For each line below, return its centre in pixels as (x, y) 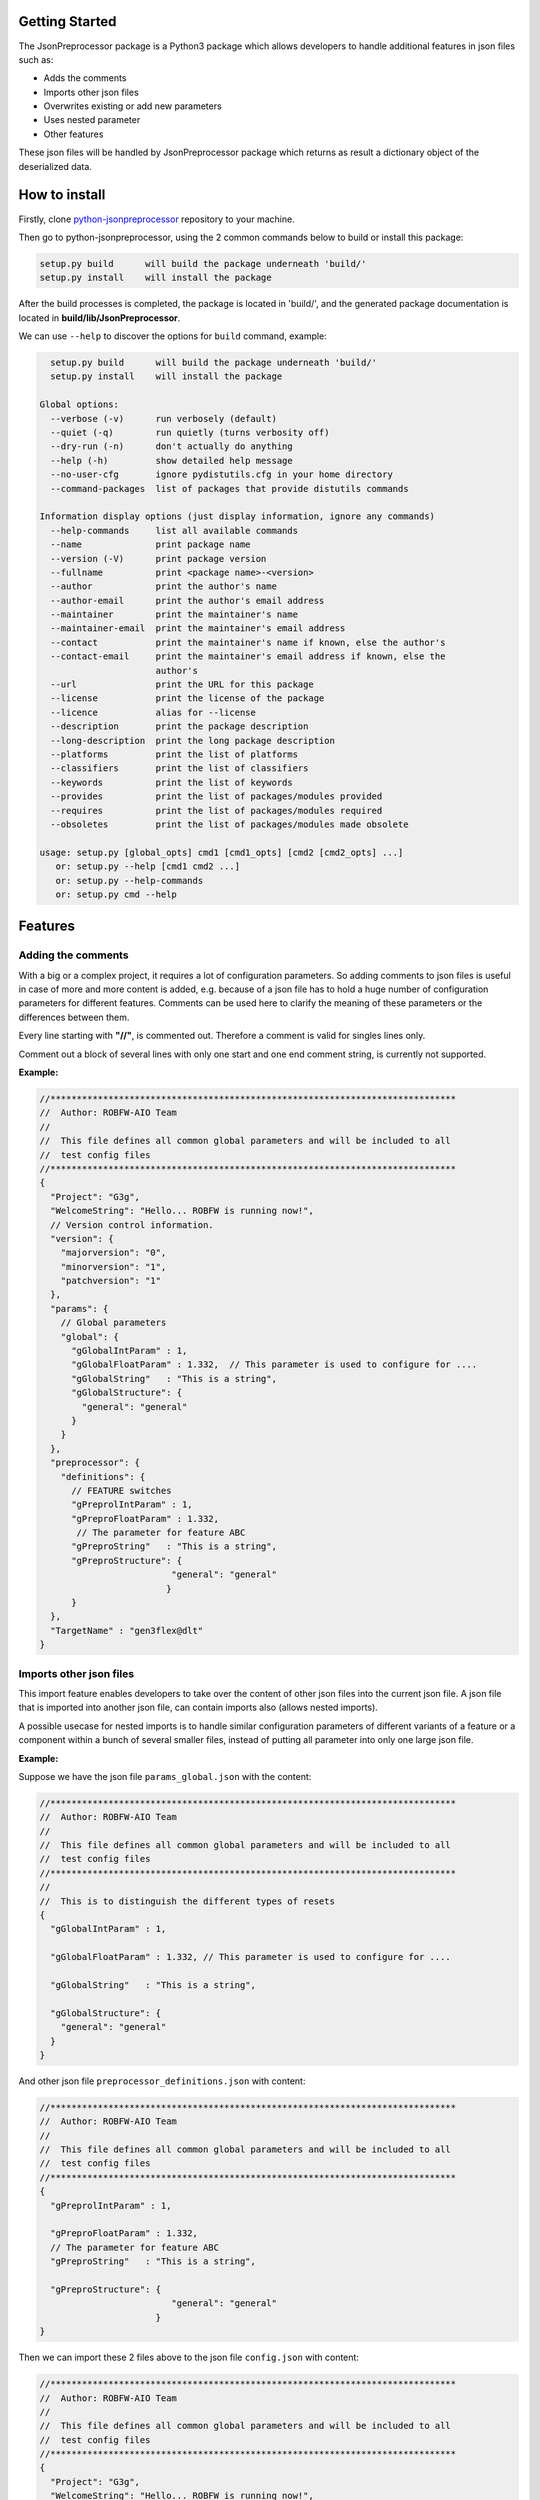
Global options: (79, 404)
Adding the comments (73, 955)
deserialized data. (55, 166)
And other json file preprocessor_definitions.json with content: (162, 2081)
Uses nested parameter (92, 120)
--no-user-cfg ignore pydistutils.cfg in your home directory (222, 474)
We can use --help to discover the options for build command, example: (172, 336)
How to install (62, 195)
